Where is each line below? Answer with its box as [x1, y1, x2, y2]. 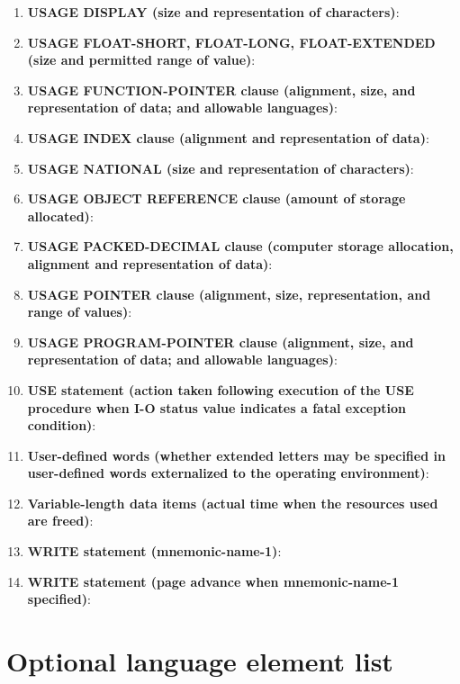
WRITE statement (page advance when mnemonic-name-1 [27, 571, 399, 590]
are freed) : [27, 511, 94, 530]
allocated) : [27, 206, 94, 225]
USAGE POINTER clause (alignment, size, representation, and [27, 284, 431, 303]
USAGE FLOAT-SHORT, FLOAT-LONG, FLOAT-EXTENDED [27, 32, 436, 51]
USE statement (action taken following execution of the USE [27, 380, 414, 399]
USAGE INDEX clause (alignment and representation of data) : [27, 128, 429, 147]
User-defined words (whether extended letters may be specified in [27, 445, 446, 464]
